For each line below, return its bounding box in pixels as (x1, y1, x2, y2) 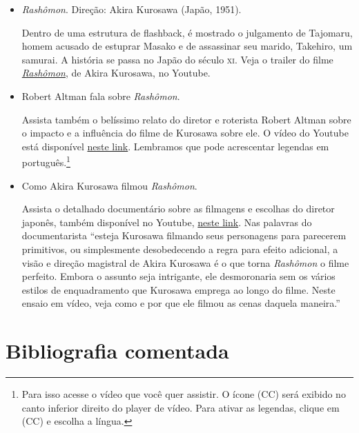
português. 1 (21, 153, 70, 169)
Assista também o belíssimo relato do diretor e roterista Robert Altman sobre (21, 112, 351, 126)
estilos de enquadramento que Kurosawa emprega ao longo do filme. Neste (21, 282, 336, 296)
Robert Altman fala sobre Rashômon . (21, 88, 180, 103)
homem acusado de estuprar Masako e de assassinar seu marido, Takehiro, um (21, 39, 353, 53)
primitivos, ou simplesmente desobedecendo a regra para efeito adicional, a (21, 241, 338, 256)
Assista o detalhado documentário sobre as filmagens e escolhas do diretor (21, 201, 335, 216)
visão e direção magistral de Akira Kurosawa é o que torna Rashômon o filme (21, 255, 349, 270)
